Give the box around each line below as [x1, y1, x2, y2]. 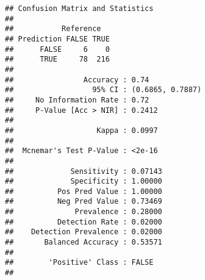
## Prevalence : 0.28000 [5, 207, 162, 217]
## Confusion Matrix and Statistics [5, 4, 154, 13]
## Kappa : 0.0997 [5, 126, 158, 135]
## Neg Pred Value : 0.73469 [5, 197, 162, 206]
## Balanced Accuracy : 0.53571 [5, 238, 162, 247]
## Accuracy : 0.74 [5, 75, 149, 84]
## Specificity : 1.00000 [5, 177, 162, 186]
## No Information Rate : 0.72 [5, 95, 149, 104]
